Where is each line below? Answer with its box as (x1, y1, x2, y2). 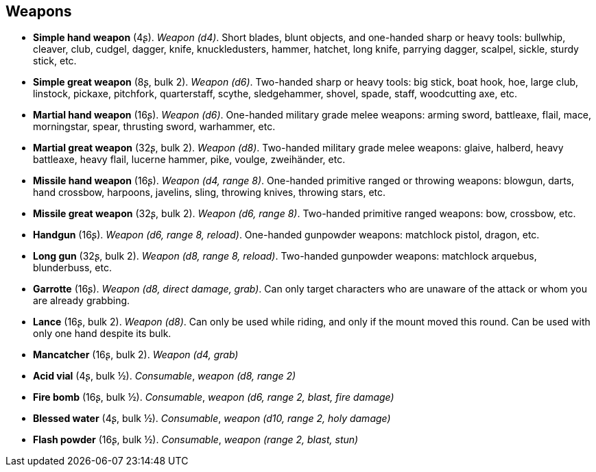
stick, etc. (33, 55, 77, 67)
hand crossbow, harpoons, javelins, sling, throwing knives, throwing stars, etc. (33, 186, 386, 199)
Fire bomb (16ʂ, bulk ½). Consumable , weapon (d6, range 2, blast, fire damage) (33, 391, 394, 403)
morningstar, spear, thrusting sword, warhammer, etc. (33, 121, 276, 133)
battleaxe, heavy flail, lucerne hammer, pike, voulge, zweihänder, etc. (33, 153, 346, 166)
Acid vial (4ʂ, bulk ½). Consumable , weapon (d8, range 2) (33, 370, 296, 382)
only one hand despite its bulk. (33, 327, 171, 340)
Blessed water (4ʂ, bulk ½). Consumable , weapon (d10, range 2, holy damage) (33, 412, 391, 425)
